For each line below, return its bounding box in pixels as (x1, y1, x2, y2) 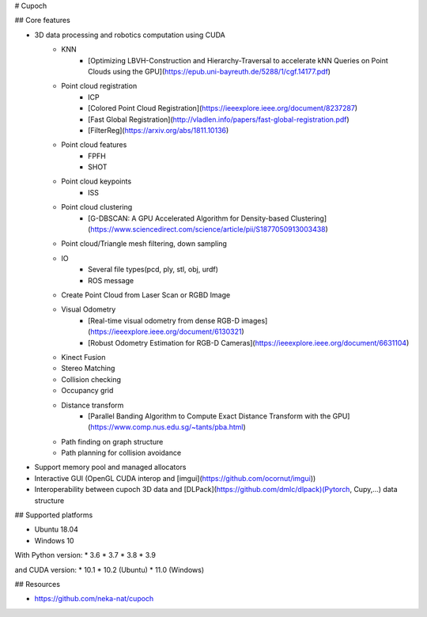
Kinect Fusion (61, 352, 106, 361)
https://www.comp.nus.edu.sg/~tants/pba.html (90, 422, 244, 432)
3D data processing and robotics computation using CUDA (34, 30, 225, 40)
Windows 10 (34, 536, 74, 545)
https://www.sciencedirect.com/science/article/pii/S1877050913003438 (90, 225, 326, 234)
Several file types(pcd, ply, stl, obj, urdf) (88, 265, 219, 274)
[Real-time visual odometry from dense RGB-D (88, 316, 240, 325)
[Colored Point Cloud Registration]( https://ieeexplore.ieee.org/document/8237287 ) (88, 104, 358, 113)
